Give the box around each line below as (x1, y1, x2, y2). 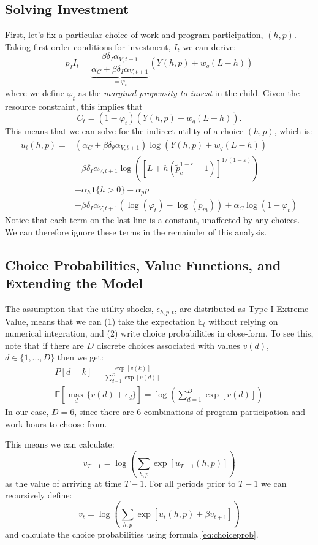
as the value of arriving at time (5, 476, 122, 489)
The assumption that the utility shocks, (5, 302, 154, 315)
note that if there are (5, 338, 84, 351)
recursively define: (5, 489, 72, 501)
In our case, (5, 405, 49, 418)
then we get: (57, 351, 104, 364)
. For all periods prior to (144, 476, 236, 489)
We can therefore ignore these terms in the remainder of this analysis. (5, 225, 267, 238)
